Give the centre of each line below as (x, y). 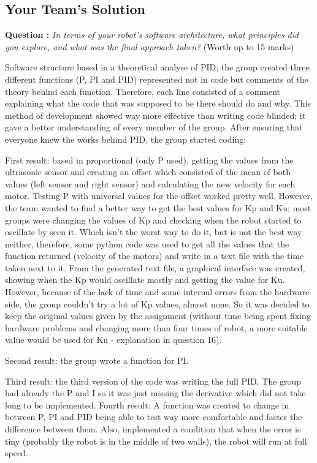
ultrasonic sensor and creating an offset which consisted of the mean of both (148, 172)
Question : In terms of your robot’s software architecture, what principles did (152, 35)
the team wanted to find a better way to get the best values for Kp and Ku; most (158, 207)
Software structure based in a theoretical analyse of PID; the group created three (157, 67)
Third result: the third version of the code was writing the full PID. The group (153, 381)
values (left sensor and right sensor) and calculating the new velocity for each (150, 183)
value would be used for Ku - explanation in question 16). (113, 340)
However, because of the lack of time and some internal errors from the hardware (157, 292)
